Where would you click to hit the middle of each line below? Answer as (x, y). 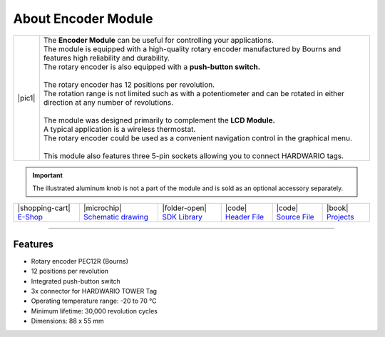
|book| (338, 208)
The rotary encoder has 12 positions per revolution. (129, 84)
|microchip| (102, 208)
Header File (245, 217)
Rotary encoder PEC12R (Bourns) (79, 261)
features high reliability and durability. (107, 58)
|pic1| (26, 98)
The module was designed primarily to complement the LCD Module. (159, 120)
